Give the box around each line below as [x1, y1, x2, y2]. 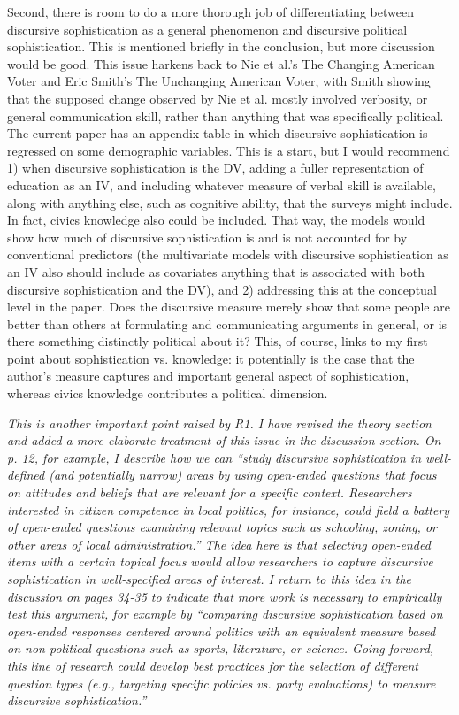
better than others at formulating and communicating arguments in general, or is [7, 314, 448, 333]
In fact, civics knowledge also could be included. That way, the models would [7, 211, 425, 229]
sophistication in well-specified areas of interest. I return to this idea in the [7, 570, 412, 588]
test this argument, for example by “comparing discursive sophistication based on [7, 604, 443, 623]
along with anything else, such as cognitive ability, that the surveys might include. [7, 193, 453, 211]
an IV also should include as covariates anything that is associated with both [7, 262, 425, 281]
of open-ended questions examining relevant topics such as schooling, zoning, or [7, 518, 437, 536]
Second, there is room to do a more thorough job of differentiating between [7, 3, 414, 20]
